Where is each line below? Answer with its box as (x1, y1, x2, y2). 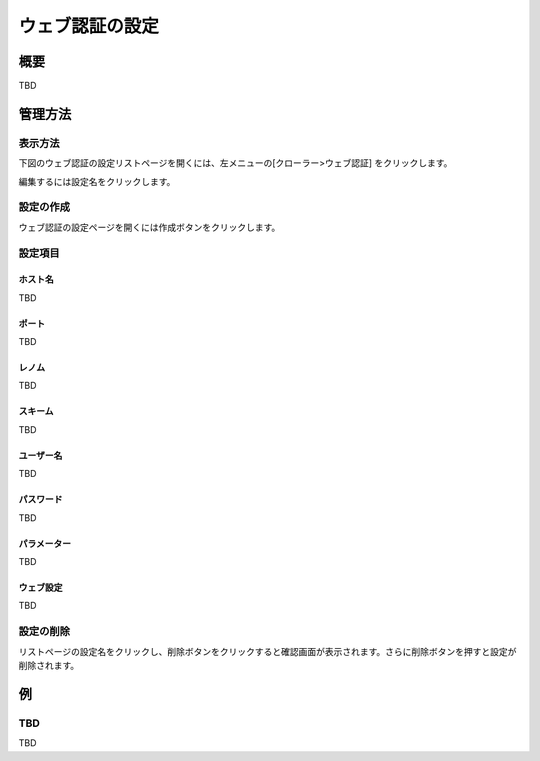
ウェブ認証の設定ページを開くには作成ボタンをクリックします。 (18, 221, 281, 233)
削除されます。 (18, 659, 80, 671)
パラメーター (18, 537, 72, 549)
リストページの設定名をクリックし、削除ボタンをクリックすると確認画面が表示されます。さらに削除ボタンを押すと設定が (18, 645, 517, 657)
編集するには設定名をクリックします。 (18, 175, 176, 187)
